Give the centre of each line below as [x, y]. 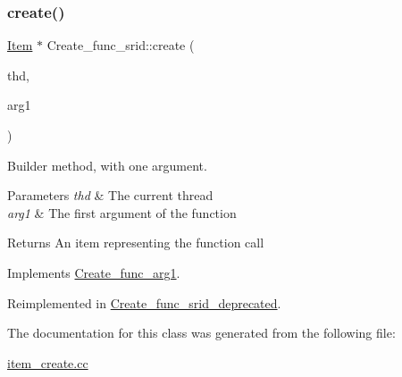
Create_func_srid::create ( [121, 45]
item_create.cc [48, 362]
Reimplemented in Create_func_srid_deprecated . [144, 302]
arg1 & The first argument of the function [122, 212]
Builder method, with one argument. [107, 165]
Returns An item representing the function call [136, 243]
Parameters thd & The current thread [110, 195]
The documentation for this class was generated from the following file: [201, 333]
